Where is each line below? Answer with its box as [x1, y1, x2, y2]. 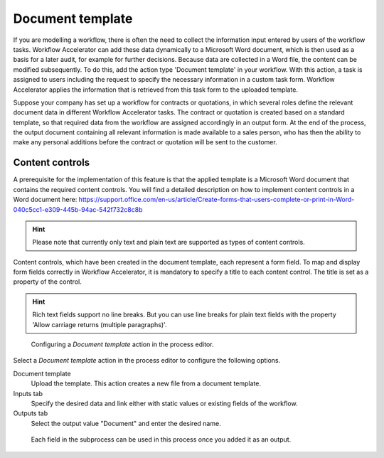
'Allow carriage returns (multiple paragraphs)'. [32, 320, 167, 329]
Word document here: [13, 196, 78, 204]
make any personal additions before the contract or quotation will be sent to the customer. [13, 138, 277, 147]
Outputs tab [13, 409, 48, 417]
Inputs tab [13, 389, 43, 398]
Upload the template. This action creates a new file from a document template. [31, 379, 261, 388]
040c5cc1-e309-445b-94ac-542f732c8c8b [13, 205, 143, 213]
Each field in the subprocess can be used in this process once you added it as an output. [31, 435, 292, 444]
